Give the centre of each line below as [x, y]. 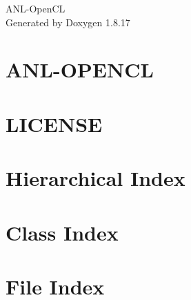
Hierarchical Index [95, 178]
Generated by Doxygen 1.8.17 [68, 22]
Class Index [62, 232]
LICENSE [54, 123]
